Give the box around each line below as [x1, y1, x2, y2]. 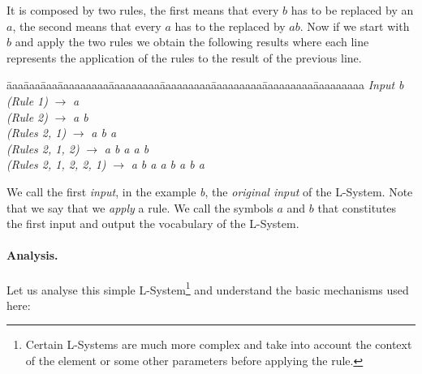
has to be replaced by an [291, 2, 414, 18]
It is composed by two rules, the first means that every [6, 2, 279, 18]
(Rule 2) [6, 108, 49, 125]
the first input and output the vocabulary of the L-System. [6, 215, 299, 232]
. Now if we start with [299, 17, 410, 34]
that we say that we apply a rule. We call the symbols [6, 199, 273, 216]
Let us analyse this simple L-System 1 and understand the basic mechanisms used [6, 278, 409, 298]
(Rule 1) [6, 92, 49, 109]
